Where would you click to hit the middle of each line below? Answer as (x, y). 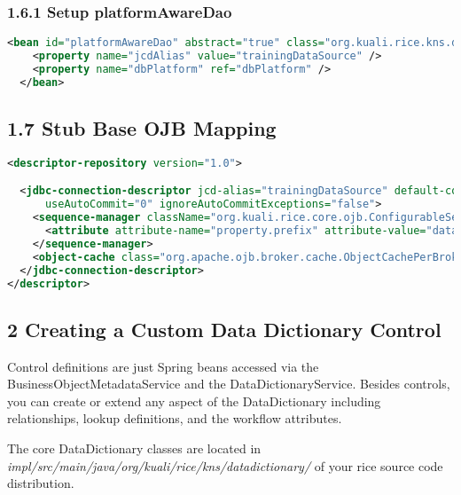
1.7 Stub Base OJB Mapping (142, 128)
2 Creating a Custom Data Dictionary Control (224, 329)
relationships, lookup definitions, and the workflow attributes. (175, 418)
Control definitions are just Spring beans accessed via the (163, 366)
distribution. (41, 483)
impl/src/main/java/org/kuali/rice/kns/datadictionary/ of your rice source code (225, 465)
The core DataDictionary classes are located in (134, 448)
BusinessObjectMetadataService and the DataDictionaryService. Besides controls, (229, 384)
